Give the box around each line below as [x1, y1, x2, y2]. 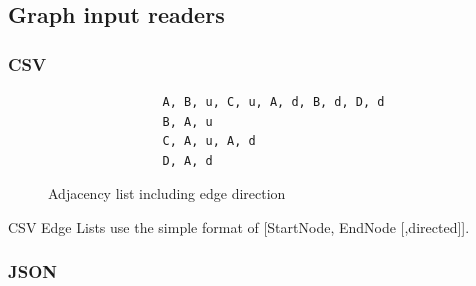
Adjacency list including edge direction [48, 183, 286, 204]
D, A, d [162, 153, 213, 168]
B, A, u [162, 114, 213, 129]
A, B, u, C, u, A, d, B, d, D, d [162, 95, 385, 109]
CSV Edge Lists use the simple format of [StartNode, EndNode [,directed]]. [8, 216, 470, 237]
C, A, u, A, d [162, 134, 256, 149]
